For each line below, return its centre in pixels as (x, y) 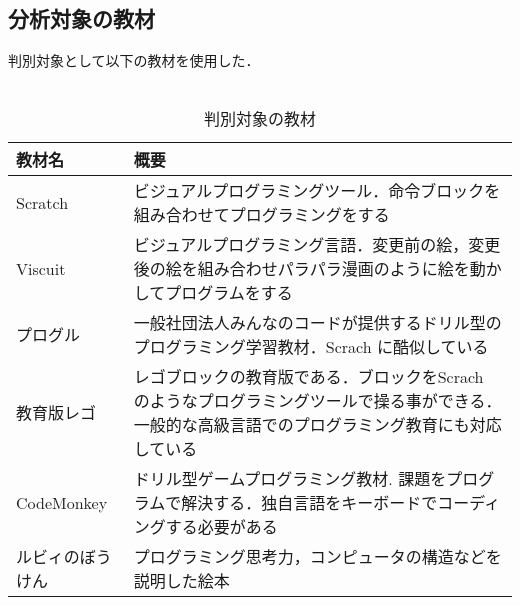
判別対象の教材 (259, 119)
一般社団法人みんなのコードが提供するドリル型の (317, 323)
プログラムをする (229, 293)
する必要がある (221, 527)
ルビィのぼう (64, 557)
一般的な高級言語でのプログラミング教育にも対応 (317, 425)
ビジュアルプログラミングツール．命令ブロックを (317, 191)
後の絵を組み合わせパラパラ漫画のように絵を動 (309, 269)
